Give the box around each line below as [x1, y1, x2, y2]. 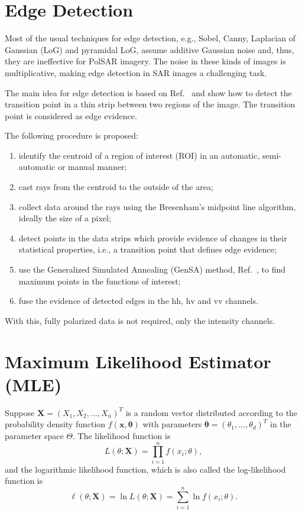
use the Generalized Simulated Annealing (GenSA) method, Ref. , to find [18, 263, 286, 276]
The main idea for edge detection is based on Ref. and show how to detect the [5, 86, 292, 99]
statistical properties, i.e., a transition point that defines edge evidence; [18, 243, 277, 256]
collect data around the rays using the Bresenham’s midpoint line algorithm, [18, 200, 296, 212]
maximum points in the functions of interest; [18, 274, 181, 287]
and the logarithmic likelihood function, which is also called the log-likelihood [5, 463, 286, 475]
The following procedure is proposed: [5, 129, 138, 142]
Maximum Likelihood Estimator [5, 349, 271, 373]
